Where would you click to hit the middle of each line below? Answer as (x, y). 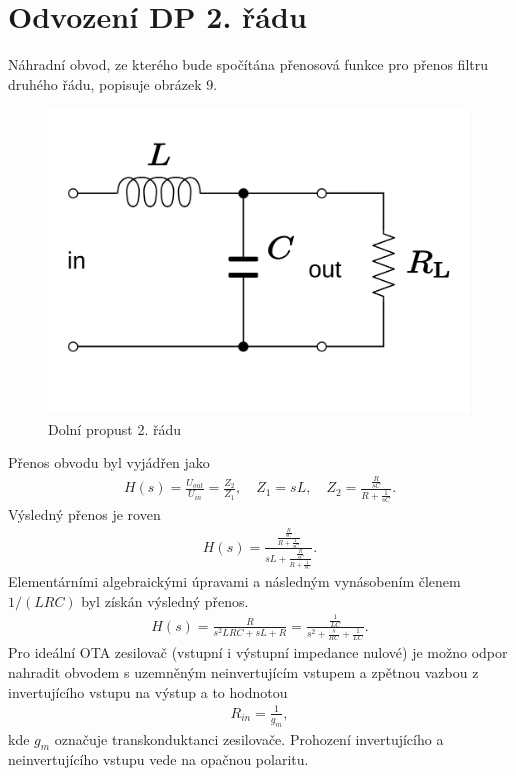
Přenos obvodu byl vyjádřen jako (109, 462)
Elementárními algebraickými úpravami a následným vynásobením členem (234, 581)
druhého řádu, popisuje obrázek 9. (113, 83)
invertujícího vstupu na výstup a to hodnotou (148, 691)
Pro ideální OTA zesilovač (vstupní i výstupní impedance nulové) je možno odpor (258, 652)
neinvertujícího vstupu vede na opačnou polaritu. (158, 759)
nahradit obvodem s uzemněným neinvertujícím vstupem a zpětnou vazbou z (243, 672)
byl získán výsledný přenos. (165, 600)
